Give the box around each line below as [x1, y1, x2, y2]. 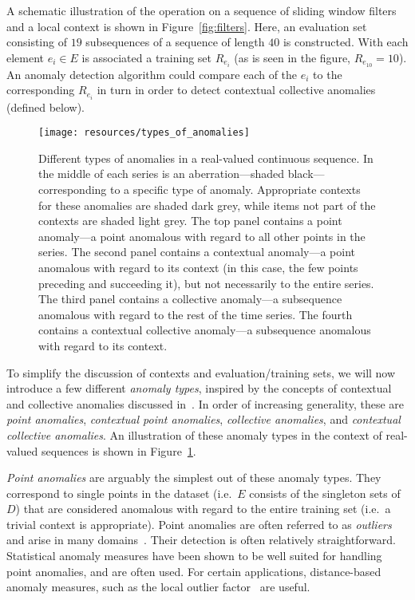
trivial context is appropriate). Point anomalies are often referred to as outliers [6, 515, 392, 532]
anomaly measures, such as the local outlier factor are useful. [6, 578, 310, 595]
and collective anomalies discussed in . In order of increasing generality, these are [6, 395, 405, 412]
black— [287, 165, 325, 182]
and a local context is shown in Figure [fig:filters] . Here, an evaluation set [6, 18, 367, 34]
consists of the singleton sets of [249, 484, 401, 501]
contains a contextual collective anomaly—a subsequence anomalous [38, 322, 371, 338]
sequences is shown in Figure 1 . [41, 442, 196, 459]
